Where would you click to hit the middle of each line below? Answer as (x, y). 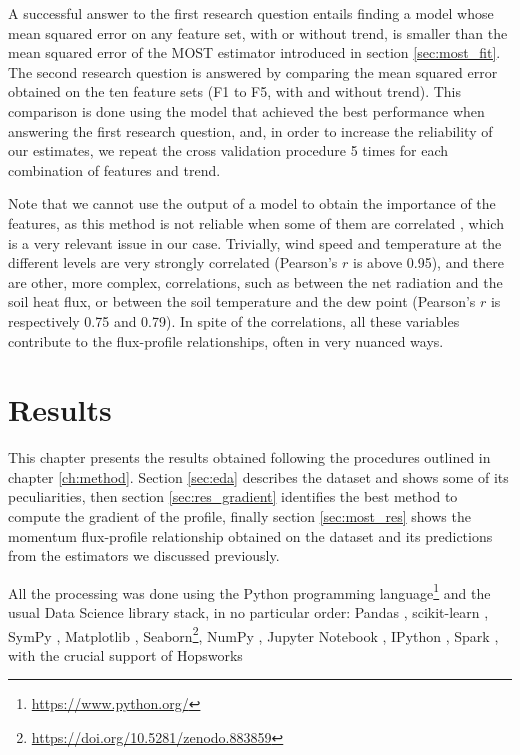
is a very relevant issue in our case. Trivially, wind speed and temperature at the (255, 242)
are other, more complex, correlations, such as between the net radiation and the (255, 281)
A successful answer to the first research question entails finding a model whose (251, 13)
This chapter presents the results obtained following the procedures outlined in (249, 457)
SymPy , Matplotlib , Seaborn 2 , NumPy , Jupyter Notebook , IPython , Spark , (253, 634)
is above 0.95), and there (429, 262)
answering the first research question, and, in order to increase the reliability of (250, 130)
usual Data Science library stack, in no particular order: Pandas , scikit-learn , (248, 612)
